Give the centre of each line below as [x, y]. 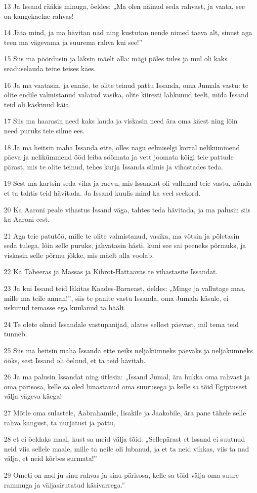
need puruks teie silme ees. [44, 130]
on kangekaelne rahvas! [39, 16]
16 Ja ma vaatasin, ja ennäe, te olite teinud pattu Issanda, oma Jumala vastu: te [126, 85]
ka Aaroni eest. [27, 219]
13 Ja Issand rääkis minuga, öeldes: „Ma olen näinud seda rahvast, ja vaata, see [125, 6]
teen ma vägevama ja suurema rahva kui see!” [73, 42]
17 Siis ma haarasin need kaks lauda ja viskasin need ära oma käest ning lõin [121, 121]
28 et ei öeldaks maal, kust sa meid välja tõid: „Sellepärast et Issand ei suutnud [125, 439]
